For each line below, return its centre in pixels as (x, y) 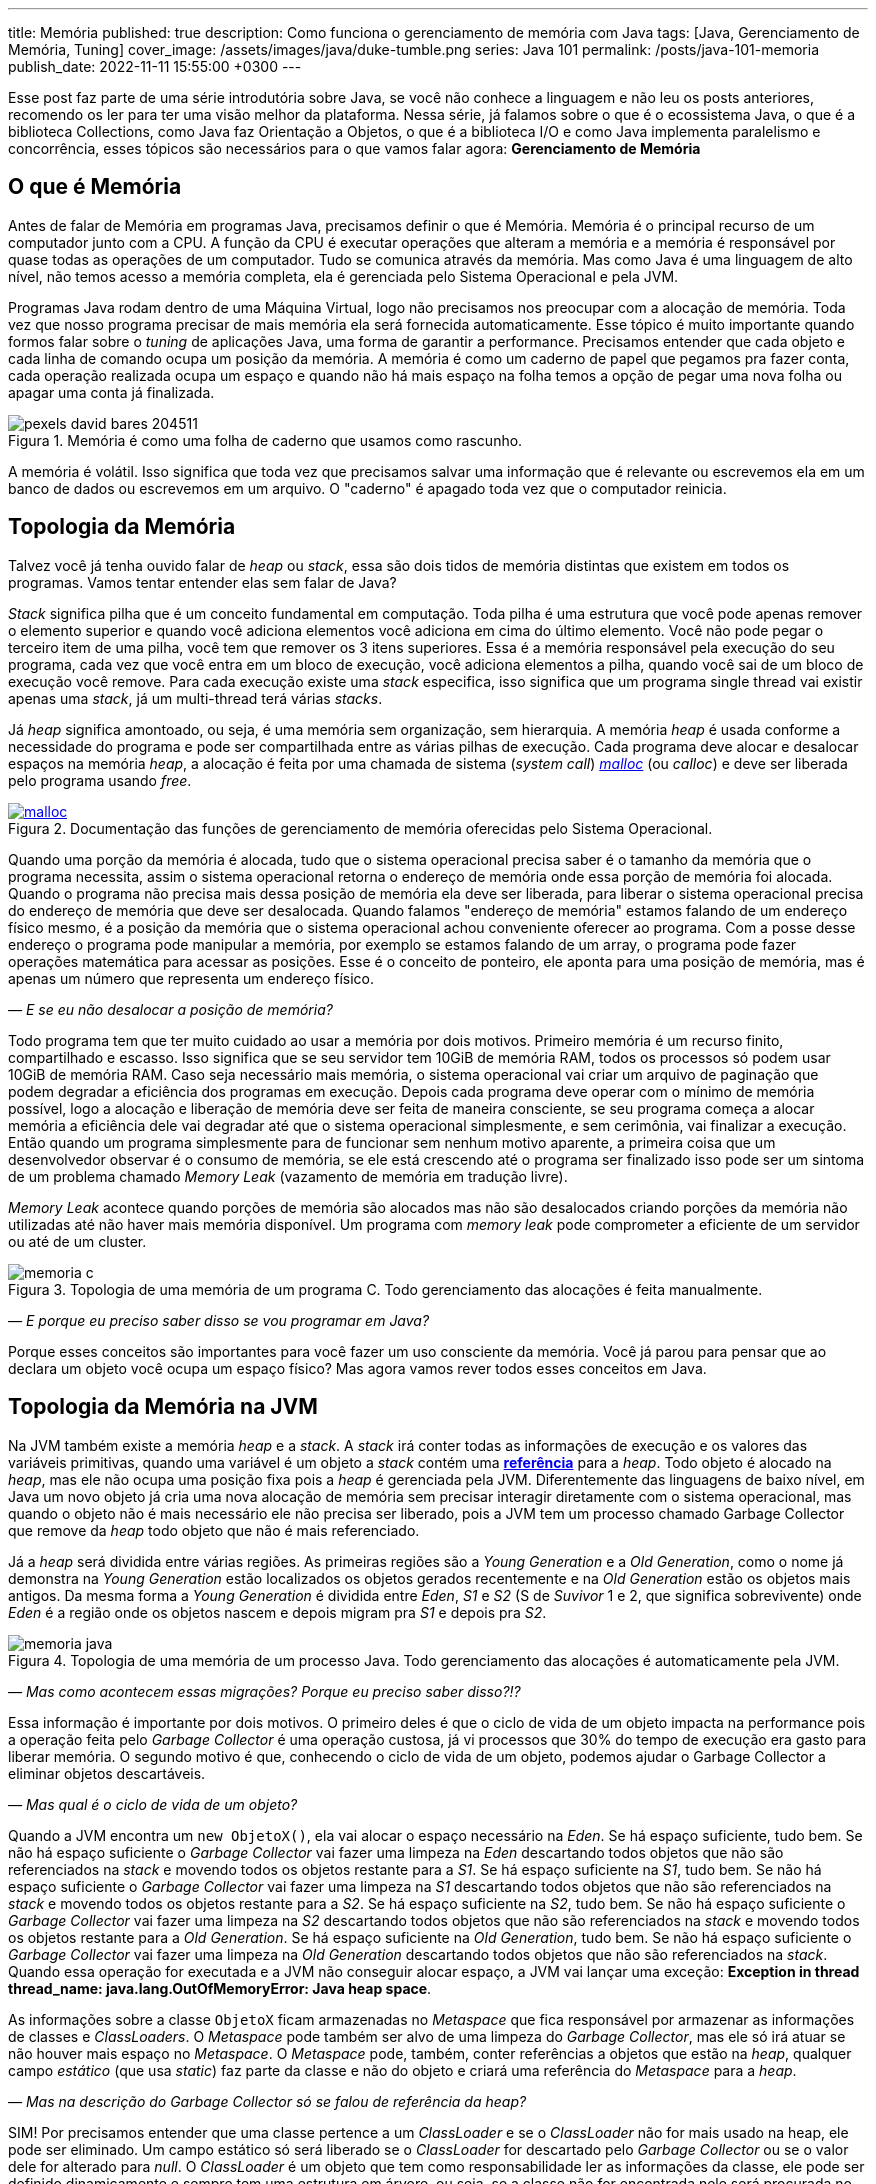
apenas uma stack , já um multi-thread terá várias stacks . (195, 698)
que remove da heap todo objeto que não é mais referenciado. (214, 1530)
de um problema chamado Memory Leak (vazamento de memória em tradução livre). (288, 1176)
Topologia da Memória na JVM (163, 1407)
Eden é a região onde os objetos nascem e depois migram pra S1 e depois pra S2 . (277, 1612)
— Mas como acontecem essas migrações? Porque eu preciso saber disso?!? (264, 1691)
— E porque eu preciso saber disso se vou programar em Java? (219, 1320)
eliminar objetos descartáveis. (107, 1773)
